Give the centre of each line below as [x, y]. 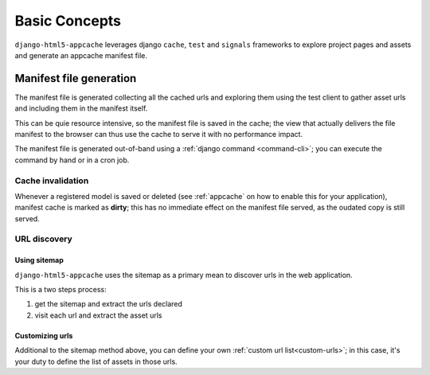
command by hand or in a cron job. [72, 160]
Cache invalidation [52, 181]
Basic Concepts [68, 21]
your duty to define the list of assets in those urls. [96, 361]
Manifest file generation [76, 78]
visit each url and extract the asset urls [98, 315]
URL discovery [44, 239]
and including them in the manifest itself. [81, 108]
